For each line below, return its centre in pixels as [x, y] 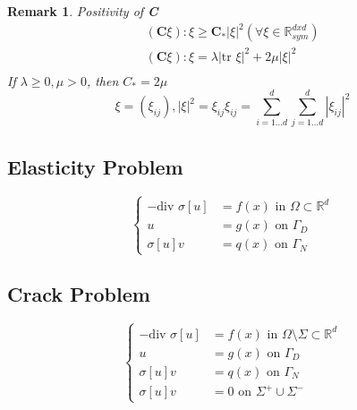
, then [102, 80]
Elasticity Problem [95, 166]
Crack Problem [79, 294]
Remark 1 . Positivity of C [83, 11]
